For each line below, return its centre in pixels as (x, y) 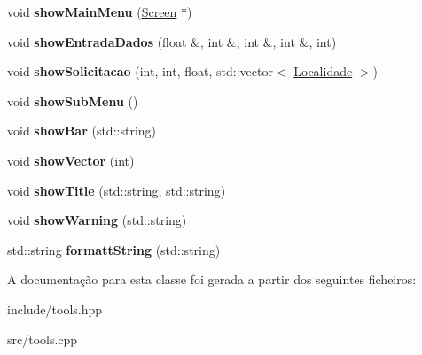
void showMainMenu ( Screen (92, 12)
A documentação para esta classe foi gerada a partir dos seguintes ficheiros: (212, 279)
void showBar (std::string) (82, 131)
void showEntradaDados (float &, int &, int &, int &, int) (172, 41)
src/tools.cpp (43, 339)
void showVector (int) (71, 160)
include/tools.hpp (55, 309)
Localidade (323, 71)
